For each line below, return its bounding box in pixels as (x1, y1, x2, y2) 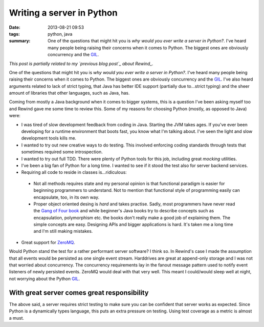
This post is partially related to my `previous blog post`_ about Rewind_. (9, 61, 154, 66)
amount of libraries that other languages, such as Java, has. (9, 90, 130, 96)
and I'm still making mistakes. (33, 228, 93, 234)
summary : (9, 38, 31, 44)
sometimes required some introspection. (21, 149, 103, 155)
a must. (9, 315, 24, 321)
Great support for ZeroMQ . (21, 239, 75, 245)
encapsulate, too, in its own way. (33, 194, 100, 200)
